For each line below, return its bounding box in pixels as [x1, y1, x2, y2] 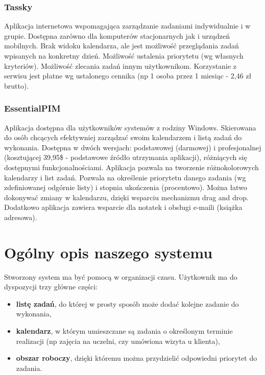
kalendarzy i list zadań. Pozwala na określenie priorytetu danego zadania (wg [4, 172, 246, 182]
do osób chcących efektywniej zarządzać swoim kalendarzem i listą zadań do [4, 132, 242, 143]
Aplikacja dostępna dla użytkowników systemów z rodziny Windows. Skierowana [4, 122, 256, 132]
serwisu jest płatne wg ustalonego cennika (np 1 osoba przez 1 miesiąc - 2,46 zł [4, 70, 252, 81]
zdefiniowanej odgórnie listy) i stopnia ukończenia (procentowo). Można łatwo [4, 182, 247, 193]
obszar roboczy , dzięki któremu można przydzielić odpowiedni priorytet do [16, 353, 257, 363]
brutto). [4, 80, 29, 91]
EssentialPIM [4, 102, 61, 115]
